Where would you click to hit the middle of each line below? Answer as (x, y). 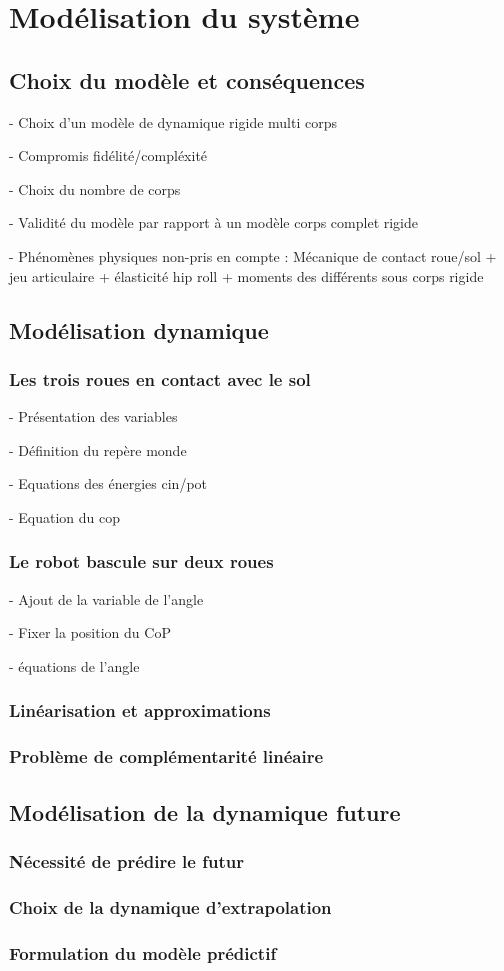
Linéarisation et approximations (140, 710)
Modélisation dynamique (139, 329)
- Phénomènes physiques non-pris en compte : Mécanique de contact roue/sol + (253, 255)
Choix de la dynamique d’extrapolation (170, 906)
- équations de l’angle (74, 665)
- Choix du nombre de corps (95, 188)
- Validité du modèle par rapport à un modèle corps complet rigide (214, 222)
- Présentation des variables (93, 416)
